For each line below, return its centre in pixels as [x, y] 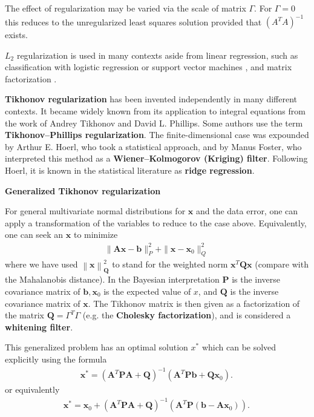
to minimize [96, 235]
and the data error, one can [247, 211]
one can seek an [34, 235]
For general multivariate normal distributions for [95, 211]
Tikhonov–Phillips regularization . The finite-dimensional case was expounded [157, 135]
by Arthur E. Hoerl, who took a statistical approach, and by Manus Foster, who [153, 146]
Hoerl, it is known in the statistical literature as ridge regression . [130, 170]
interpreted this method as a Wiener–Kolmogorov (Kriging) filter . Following [156, 158]
